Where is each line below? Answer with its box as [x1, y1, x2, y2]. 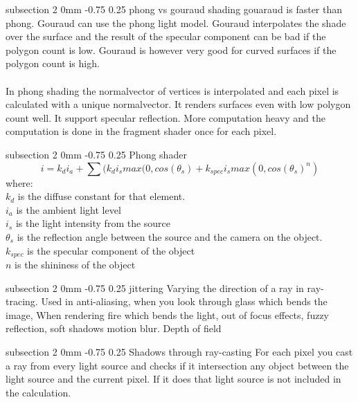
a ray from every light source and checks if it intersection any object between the [6, 358, 349, 372]
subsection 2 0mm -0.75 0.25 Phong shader [6, 147, 187, 161]
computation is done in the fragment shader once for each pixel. [6, 124, 277, 138]
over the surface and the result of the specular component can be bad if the [6, 29, 326, 44]
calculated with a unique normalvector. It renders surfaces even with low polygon [6, 97, 351, 111]
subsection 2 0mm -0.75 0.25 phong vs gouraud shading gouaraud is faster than [6, 2, 343, 16]
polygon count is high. [6, 56, 100, 71]
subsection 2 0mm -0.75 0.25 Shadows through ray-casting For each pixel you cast [6, 344, 353, 358]
